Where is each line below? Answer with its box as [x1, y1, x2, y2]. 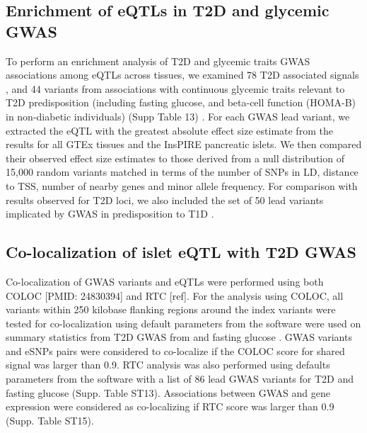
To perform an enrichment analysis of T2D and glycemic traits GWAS [6, 53, 310, 68]
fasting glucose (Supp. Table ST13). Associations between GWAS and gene [6, 385, 330, 400]
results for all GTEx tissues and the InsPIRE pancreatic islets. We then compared [6, 137, 362, 152]
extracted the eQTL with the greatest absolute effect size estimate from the [6, 123, 333, 137]
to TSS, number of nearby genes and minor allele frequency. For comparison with [6, 178, 358, 193]
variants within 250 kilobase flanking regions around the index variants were [6, 302, 336, 317]
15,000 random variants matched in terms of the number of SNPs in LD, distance [6, 164, 359, 179]
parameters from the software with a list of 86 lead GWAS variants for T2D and [6, 371, 354, 386]
